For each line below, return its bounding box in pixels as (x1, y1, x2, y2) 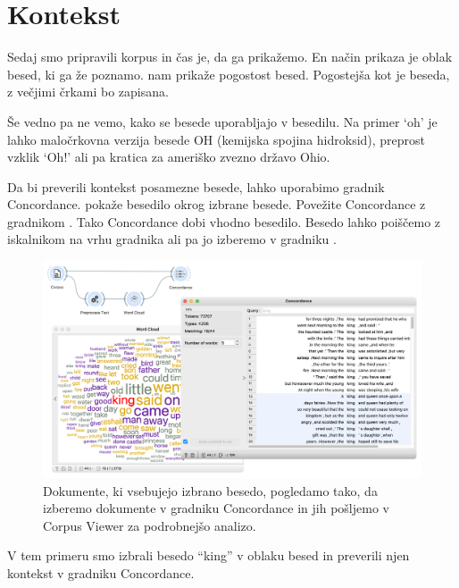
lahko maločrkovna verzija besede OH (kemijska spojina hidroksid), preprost (7, 130, 426, 148)
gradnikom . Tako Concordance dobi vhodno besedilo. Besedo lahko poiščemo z (7, 212, 441, 231)
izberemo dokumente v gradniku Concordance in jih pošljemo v (43, 499, 389, 517)
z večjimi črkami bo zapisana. (7, 82, 169, 101)
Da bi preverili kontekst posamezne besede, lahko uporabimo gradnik (7, 177, 385, 196)
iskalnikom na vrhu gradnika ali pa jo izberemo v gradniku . (7, 230, 337, 248)
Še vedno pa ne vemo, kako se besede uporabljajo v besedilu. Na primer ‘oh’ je (7, 112, 438, 130)
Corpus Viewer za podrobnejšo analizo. (43, 516, 256, 534)
